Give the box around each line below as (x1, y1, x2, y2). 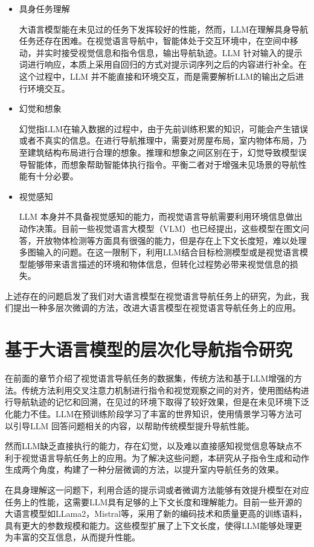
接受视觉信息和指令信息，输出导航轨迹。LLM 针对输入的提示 (61, 46, 303, 59)
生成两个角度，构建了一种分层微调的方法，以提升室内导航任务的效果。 (5, 463, 284, 476)
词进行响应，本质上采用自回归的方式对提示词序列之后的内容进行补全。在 (19, 58, 307, 71)
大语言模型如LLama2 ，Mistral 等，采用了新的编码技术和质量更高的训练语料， (5, 507, 307, 520)
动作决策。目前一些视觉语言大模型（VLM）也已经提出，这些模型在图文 (19, 222, 301, 234)
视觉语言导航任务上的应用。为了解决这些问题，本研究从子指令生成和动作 (21, 451, 309, 464)
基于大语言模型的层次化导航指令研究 (5, 337, 293, 362)
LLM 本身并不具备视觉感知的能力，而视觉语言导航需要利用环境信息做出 (19, 210, 303, 223)
